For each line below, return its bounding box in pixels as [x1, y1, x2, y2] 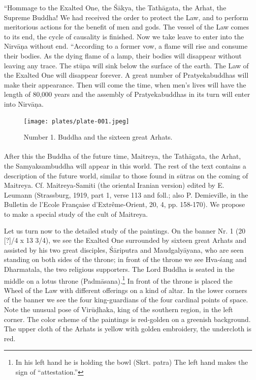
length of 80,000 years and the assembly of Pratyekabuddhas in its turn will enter [4, 89, 250, 99]
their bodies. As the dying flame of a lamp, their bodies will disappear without [4, 50, 242, 60]
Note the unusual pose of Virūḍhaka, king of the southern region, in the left [4, 304, 233, 314]
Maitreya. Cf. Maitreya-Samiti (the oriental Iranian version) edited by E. [4, 180, 224, 190]
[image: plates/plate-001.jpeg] [24, 117, 129, 125]
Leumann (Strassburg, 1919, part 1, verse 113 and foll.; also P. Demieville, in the [4, 189, 248, 200]
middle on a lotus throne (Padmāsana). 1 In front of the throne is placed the [4, 274, 233, 286]
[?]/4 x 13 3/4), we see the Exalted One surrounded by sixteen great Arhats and [4, 235, 247, 245]
